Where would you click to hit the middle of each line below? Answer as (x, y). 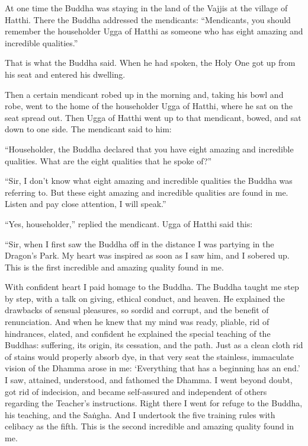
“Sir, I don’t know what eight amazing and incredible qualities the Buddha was (149, 181)
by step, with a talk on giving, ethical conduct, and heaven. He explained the (145, 298)
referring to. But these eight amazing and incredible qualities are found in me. (147, 192)
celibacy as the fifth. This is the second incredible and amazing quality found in (150, 426)
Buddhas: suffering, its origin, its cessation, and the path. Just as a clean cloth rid (154, 345)
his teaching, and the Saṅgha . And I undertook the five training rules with (140, 414)
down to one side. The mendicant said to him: (88, 129)
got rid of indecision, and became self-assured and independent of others (136, 391)
